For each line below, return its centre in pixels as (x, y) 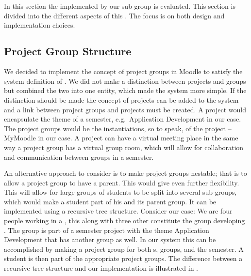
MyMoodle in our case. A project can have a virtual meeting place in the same (121, 138)
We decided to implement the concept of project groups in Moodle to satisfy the (123, 71)
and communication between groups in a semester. (79, 157)
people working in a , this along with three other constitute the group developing (125, 221)
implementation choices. (40, 25)
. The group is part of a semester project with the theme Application (107, 230)
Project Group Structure (68, 51)
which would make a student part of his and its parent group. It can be (110, 201)
